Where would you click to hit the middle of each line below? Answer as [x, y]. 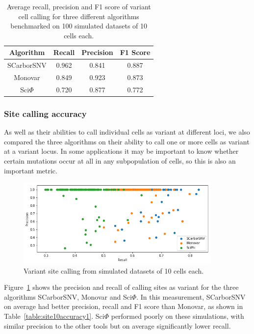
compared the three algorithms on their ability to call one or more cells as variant [127, 141]
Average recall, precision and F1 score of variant [79, 6]
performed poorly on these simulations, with [178, 316]
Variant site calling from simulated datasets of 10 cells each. [114, 270]
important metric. [31, 170]
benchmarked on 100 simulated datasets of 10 [79, 26]
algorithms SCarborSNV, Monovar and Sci [68, 296]
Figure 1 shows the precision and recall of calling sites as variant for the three [121, 287]
